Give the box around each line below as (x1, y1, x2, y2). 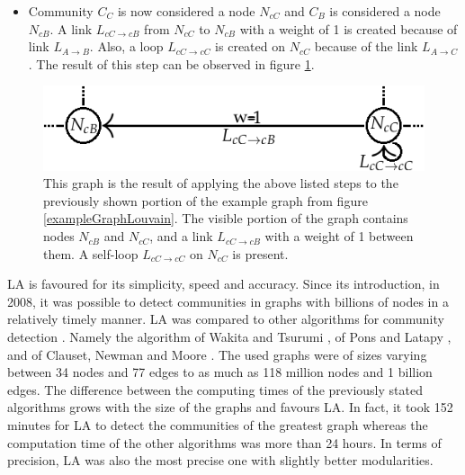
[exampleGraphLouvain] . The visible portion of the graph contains (43, 209, 408, 228)
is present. (232, 244, 289, 263)
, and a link (149, 227, 213, 246)
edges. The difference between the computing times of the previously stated (7, 380, 423, 399)
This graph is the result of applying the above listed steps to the (43, 174, 398, 193)
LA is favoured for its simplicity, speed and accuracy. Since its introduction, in (7, 274, 440, 293)
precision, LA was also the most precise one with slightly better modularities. (7, 451, 434, 470)
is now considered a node (117, 2, 255, 20)
